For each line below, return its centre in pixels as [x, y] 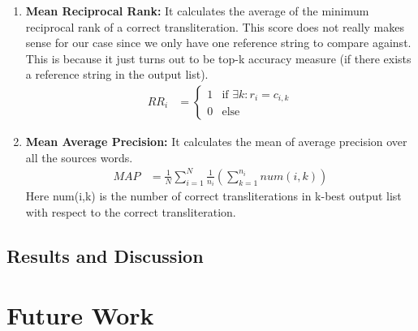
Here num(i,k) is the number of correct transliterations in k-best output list [213, 196]
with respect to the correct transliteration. [131, 211]
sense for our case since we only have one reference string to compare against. [218, 43]
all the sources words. [79, 157]
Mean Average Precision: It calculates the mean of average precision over [216, 141]
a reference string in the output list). [117, 74]
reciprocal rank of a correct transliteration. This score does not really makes [215, 26]
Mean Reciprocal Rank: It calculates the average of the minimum [197, 11]
